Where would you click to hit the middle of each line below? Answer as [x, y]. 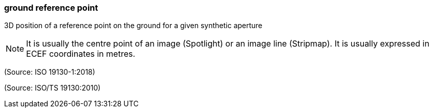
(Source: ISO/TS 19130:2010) [52, 88]
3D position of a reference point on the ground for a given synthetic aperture [133, 26]
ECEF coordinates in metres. [81, 54]
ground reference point [51, 8]
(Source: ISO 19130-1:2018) [50, 72]
